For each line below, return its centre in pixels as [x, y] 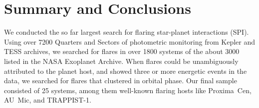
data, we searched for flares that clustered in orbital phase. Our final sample [121, 81]
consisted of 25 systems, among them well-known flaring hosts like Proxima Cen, [128, 90]
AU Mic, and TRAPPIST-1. [48, 100]
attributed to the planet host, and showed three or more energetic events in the [126, 71]
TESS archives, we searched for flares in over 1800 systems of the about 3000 [122, 51]
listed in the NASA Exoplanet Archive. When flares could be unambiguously [121, 61]
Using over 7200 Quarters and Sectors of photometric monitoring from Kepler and [130, 41]
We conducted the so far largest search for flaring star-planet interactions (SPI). [127, 32]
